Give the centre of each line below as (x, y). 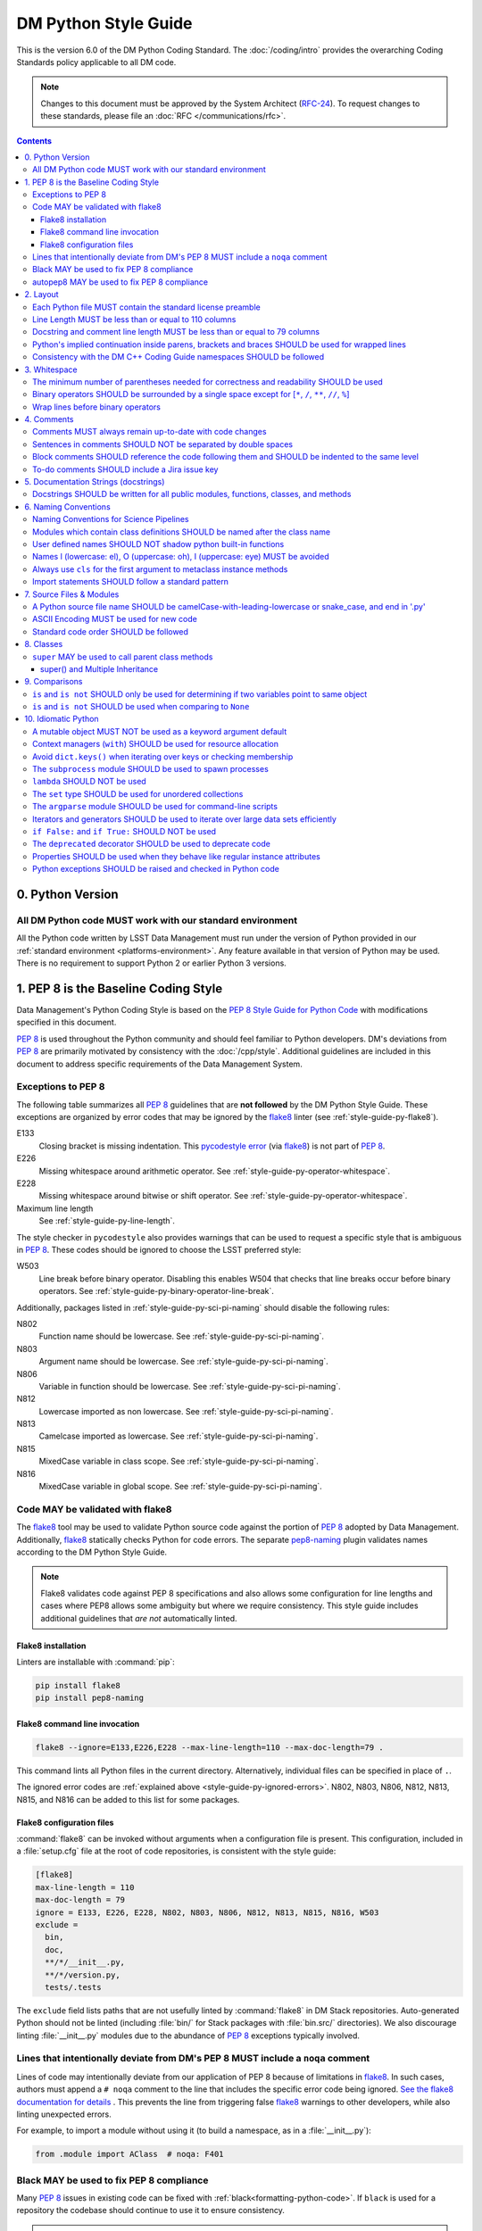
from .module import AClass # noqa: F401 (129, 2154)
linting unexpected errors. (64, 2114)
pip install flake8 (78, 1685)
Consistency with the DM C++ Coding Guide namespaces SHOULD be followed (179, 357)
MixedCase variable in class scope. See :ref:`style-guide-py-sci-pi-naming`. (179, 1461)
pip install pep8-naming (90, 1698)
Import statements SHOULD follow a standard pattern (131, 582)
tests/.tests (73, 1987)
